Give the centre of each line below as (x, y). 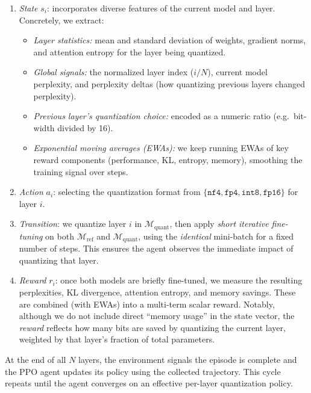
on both (60, 236)
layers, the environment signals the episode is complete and (188, 359)
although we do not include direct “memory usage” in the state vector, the (157, 316)
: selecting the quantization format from (127, 192)
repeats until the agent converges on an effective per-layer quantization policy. (149, 383)
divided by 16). (85, 127)
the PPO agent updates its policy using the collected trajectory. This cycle (143, 371)
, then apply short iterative (219, 224)
